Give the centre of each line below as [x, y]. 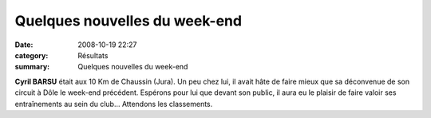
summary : [32, 67]
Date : [24, 45]
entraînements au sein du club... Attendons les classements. [114, 104]
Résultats [93, 55]
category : [32, 55]
